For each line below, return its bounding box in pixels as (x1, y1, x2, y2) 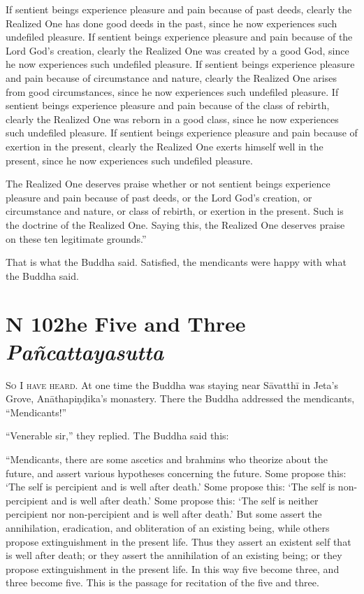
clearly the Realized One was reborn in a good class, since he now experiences (6, 111, 339, 126)
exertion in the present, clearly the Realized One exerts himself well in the (6, 139, 323, 153)
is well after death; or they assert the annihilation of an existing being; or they (6, 548, 342, 563)
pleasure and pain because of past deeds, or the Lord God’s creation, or (6, 190, 312, 204)
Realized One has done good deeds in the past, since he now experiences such (6, 15, 337, 30)
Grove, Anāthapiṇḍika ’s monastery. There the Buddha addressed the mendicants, (6, 391, 355, 406)
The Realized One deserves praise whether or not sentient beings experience (6, 176, 330, 191)
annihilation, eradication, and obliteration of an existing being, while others (6, 520, 330, 535)
